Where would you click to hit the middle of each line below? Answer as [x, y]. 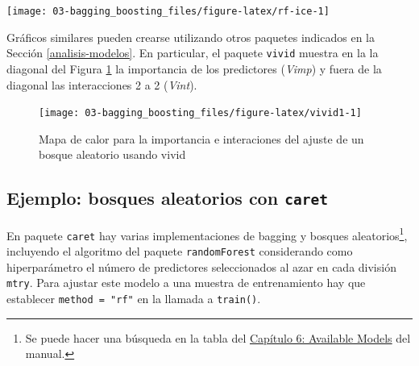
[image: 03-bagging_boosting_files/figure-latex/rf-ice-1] [168, 11]
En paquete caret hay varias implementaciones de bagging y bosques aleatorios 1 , [207, 234]
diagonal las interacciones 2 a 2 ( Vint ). [102, 84]
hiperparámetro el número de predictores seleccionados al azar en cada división [201, 266]
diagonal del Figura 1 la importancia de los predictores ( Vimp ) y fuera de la [194, 68]
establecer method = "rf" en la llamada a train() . [134, 298]
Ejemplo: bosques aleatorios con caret [167, 198]
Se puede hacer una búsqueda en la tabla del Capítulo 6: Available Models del [218, 337]
